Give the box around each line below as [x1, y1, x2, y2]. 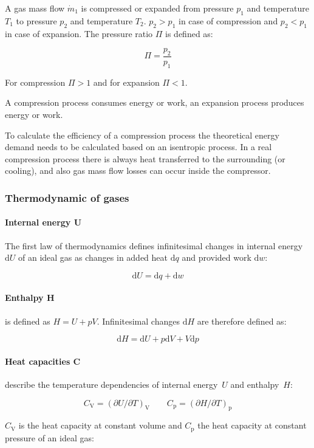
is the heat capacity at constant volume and [18, 419, 182, 432]
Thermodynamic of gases [5, 190, 129, 205]
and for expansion [93, 75, 160, 88]
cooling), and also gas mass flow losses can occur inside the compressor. [5, 164, 271, 177]
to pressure [16, 14, 57, 27]
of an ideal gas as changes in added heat [18, 251, 168, 264]
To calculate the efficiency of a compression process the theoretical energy [5, 128, 279, 141]
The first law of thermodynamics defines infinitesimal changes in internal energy [5, 239, 303, 252]
